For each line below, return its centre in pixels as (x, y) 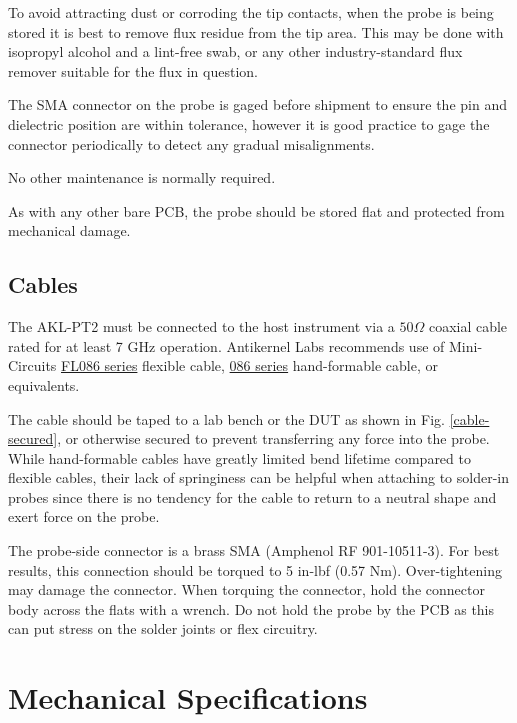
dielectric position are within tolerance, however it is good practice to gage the (249, 123)
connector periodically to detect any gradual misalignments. (191, 143)
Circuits (32, 365)
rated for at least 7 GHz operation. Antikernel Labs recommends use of (226, 345)
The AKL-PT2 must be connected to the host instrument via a (201, 326)
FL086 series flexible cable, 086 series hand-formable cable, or (249, 365)
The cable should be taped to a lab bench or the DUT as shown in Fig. (226, 418)
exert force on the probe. (84, 516)
